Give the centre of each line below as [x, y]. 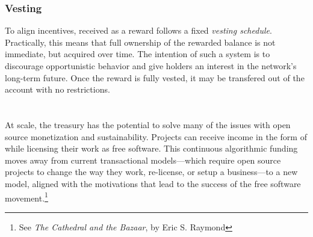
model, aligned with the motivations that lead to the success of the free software [153, 183]
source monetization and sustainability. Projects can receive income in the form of [156, 136]
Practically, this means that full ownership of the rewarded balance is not [140, 42]
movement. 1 [26, 197]
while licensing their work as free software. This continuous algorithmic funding [151, 148]
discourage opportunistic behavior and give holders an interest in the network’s [151, 66]
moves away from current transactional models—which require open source [143, 160]
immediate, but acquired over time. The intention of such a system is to [138, 54]
